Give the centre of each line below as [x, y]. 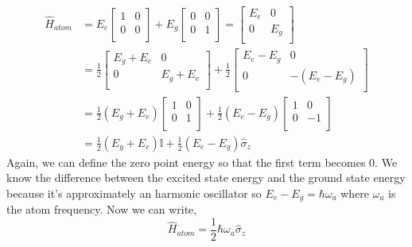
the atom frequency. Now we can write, [102, 209]
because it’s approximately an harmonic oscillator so [134, 193]
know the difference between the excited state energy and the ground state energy [206, 178]
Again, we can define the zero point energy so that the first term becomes [186, 162]
